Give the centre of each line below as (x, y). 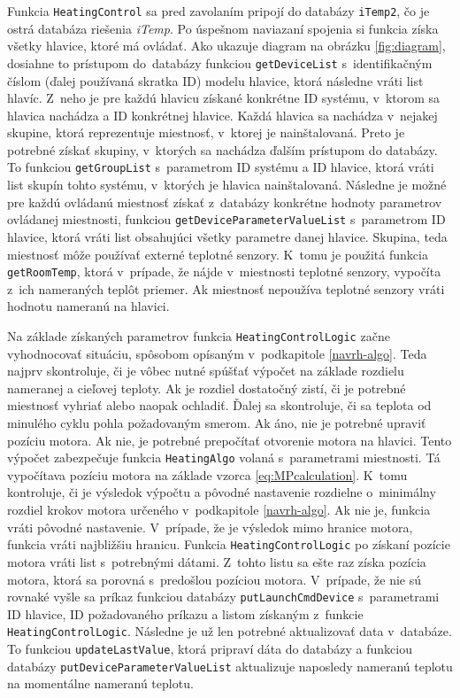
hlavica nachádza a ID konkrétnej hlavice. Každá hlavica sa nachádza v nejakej (222, 115)
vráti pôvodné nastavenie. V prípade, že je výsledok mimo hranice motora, (210, 527)
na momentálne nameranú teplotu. (100, 683)
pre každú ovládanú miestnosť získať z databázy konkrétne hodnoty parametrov (225, 202)
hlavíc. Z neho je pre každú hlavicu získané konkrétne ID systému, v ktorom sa (224, 98)
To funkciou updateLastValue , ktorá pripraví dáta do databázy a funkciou (210, 648)
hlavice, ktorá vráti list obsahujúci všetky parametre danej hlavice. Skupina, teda (227, 236)
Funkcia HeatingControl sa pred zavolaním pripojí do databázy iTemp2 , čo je (218, 11)
